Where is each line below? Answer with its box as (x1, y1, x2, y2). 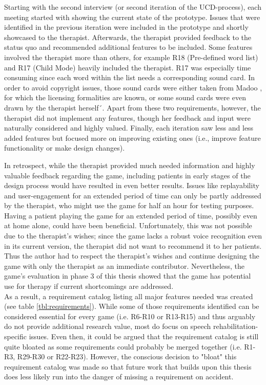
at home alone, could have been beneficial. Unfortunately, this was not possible (4, 220, 252, 231)
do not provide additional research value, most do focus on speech (4, 321, 211, 332)
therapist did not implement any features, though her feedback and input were (4, 112, 251, 123)
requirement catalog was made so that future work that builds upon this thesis (4, 361, 252, 372)
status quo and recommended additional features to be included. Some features (4, 42, 253, 52)
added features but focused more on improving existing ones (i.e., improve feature (4, 132, 261, 143)
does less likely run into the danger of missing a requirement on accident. (4, 371, 234, 382)
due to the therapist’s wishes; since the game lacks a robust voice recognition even (4, 230, 262, 241)
